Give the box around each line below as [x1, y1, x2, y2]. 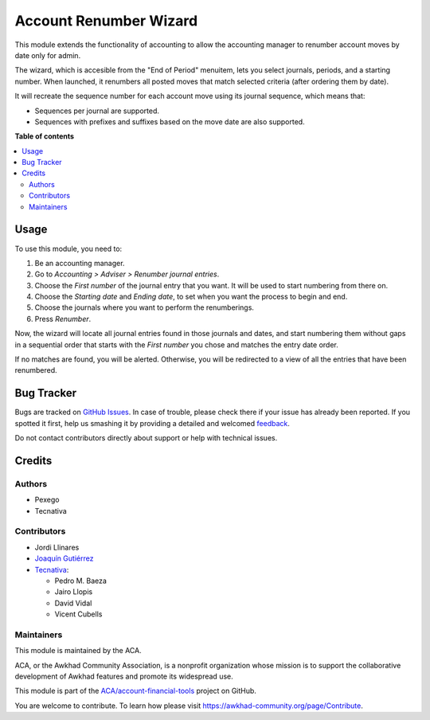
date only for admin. [14, 50, 81, 60]
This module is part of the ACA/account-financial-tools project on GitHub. [14, 686, 256, 696]
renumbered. [14, 366, 57, 375]
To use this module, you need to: [14, 244, 123, 253]
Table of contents [14, 131, 75, 141]
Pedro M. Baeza [54, 576, 107, 585]
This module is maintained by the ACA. [14, 646, 143, 655]
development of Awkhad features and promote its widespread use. [14, 671, 234, 681]
